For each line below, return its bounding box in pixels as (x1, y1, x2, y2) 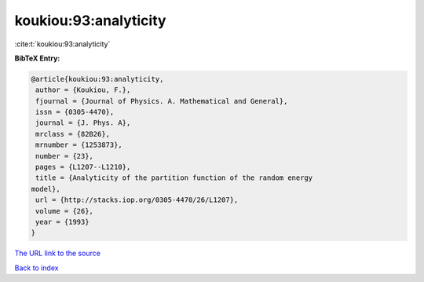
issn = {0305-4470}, (35, 108, 115, 117)
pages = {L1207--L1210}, (35, 163, 131, 172)
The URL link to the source (14, 248, 101, 258)
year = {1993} (35, 218, 90, 226)
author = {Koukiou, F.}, (35, 86, 131, 94)
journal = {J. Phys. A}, (35, 119, 131, 127)
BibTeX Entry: (14, 53, 60, 63)
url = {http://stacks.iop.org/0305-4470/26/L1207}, (35, 196, 239, 204)
